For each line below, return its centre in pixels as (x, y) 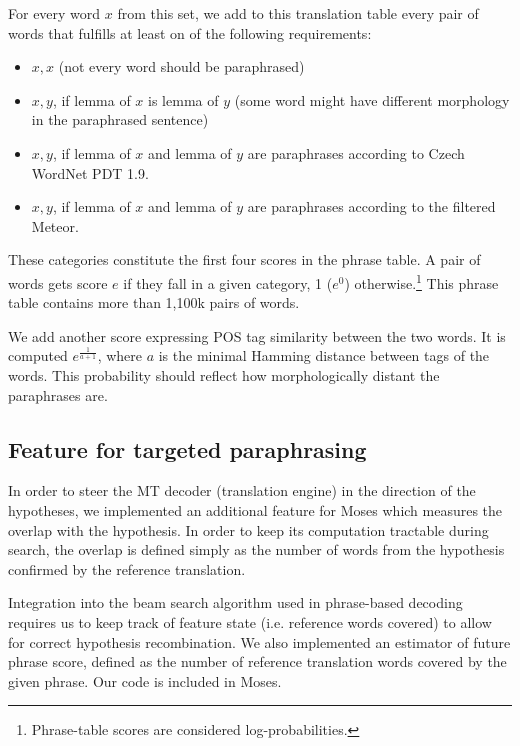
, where (119, 355)
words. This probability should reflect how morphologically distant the (224, 374)
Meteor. (55, 225)
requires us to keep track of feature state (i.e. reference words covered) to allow (250, 621)
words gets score (58, 282)
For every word (54, 13)
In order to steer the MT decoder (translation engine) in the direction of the (242, 490)
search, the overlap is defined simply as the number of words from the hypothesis (256, 549)
